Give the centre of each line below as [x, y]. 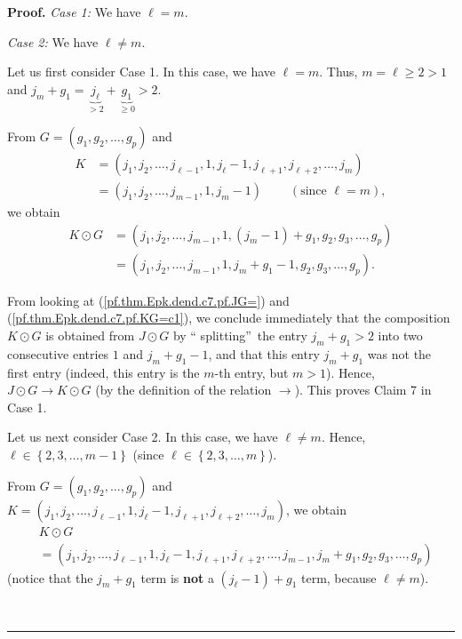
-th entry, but [251, 372]
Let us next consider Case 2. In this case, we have [143, 437]
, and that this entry [264, 353]
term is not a [177, 577]
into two [400, 335]
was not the [399, 353]
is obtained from [90, 335]
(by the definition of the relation [183, 390]
